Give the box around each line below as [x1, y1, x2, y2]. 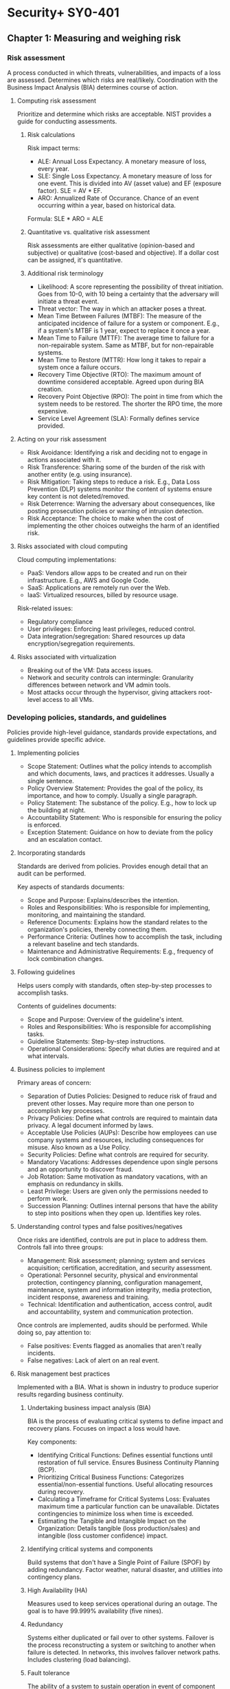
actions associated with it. [27, 455, 102, 464]
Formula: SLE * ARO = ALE [27, 214, 104, 222]
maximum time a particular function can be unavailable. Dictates [37, 1502, 220, 1511]
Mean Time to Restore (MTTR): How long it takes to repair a [37, 355, 207, 364]
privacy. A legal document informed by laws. [27, 1121, 154, 1130]
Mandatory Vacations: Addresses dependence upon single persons [27, 1158, 218, 1166]
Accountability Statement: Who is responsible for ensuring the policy [27, 814, 222, 822]
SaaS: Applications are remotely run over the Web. [27, 583, 170, 592]
